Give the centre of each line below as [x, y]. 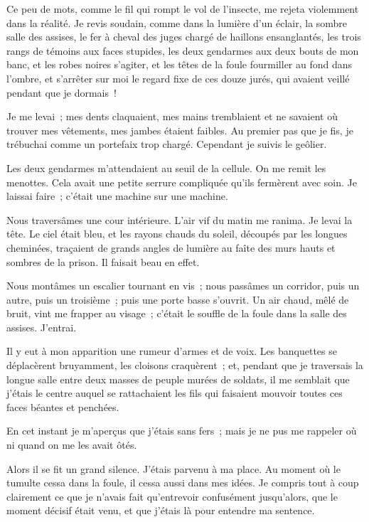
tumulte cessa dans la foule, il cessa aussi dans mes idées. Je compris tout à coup [183, 483]
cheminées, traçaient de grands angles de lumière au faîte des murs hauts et [171, 247]
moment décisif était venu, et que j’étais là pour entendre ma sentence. [161, 510]
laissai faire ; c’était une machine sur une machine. [117, 196]
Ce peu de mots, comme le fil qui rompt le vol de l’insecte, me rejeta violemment [183, 9]
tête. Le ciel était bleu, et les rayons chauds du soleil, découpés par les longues [177, 234]
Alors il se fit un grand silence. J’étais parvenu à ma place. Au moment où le [173, 468]
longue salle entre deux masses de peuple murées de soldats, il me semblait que [178, 379]
